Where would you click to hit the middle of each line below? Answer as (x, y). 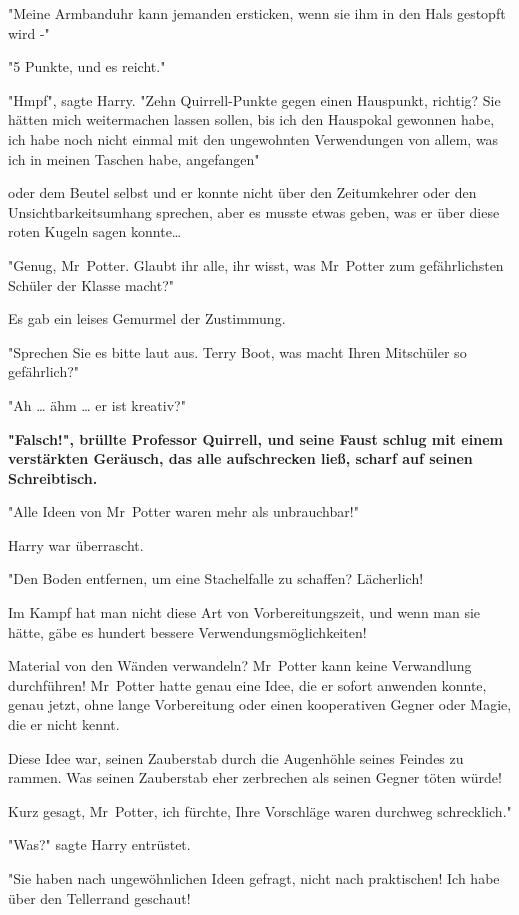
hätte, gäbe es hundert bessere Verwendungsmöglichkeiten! (187, 631)
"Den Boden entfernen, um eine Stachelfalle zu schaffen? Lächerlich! (216, 578)
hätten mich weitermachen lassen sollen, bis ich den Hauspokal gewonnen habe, (251, 119)
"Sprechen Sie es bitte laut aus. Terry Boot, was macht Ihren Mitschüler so (237, 351)
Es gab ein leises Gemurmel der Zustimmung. (147, 318)
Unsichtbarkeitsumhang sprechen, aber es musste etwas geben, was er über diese (254, 211)
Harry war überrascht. (76, 544)
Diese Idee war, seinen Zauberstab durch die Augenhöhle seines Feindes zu (236, 757)
